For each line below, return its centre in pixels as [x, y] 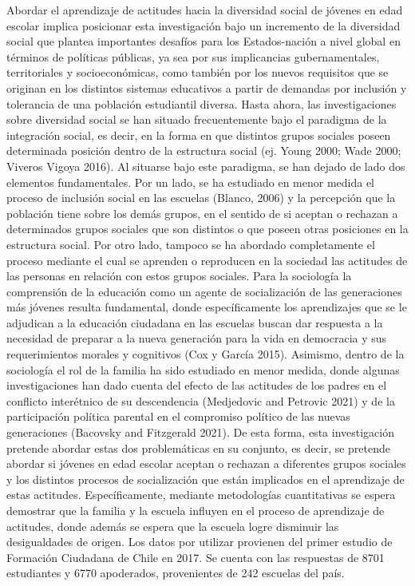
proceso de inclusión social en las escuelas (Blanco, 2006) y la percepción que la [201, 198]
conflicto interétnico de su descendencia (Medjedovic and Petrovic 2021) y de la [201, 400]
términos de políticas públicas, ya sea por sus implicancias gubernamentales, [193, 56]
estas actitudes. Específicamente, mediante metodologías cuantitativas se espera [201, 495]
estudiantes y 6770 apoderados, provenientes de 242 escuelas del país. [176, 573]
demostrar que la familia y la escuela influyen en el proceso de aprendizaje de [196, 510]
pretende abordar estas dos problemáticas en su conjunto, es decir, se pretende [199, 447]
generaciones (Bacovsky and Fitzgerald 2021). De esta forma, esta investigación [200, 432]
